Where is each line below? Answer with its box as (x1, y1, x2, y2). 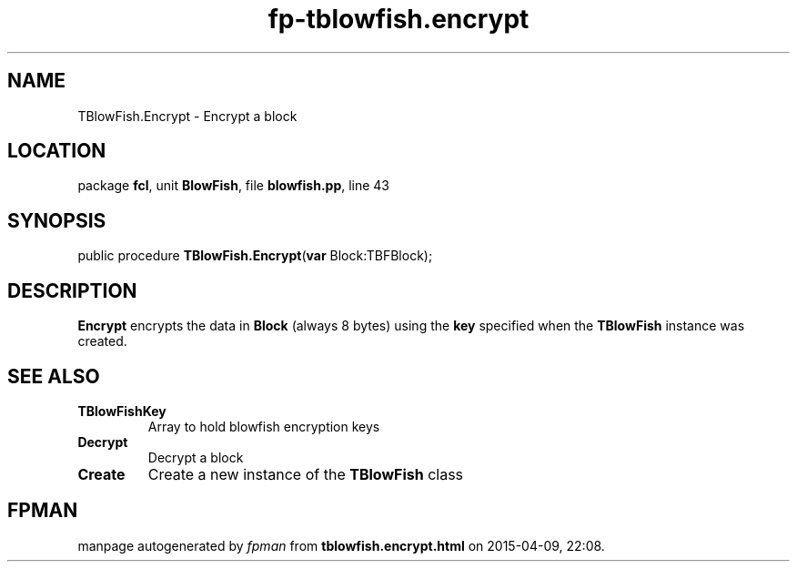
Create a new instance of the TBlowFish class (147, 464, 464, 483)
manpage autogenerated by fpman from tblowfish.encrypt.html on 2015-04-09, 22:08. (77, 537, 605, 554)
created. (77, 333, 127, 350)
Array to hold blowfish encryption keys (147, 418, 380, 434)
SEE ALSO (7, 364, 100, 388)
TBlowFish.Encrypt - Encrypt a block (77, 107, 298, 124)
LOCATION (7, 139, 106, 163)
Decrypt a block (147, 449, 244, 465)
